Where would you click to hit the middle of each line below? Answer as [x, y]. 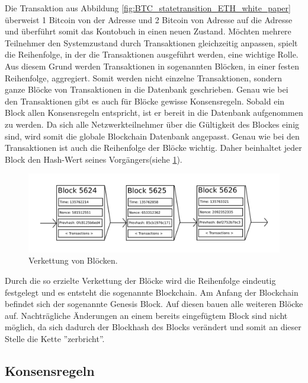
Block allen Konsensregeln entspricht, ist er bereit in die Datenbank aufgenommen [154, 113]
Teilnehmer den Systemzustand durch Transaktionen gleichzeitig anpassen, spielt [151, 42]
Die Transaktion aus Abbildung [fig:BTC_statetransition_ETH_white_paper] [148, 8]
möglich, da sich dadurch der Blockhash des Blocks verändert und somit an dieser [153, 327]
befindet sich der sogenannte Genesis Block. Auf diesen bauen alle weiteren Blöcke [154, 304]
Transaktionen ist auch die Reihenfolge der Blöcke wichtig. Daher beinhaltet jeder [153, 148]
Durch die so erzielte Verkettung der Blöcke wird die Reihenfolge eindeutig [140, 280]
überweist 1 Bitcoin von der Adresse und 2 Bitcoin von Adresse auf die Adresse [149, 19]
